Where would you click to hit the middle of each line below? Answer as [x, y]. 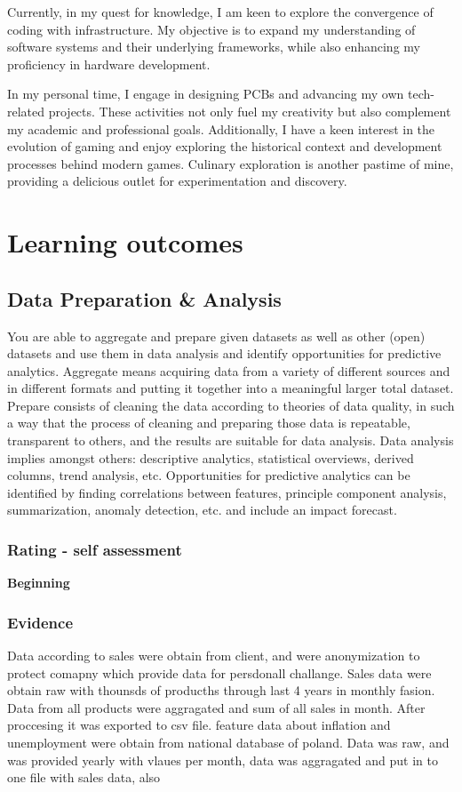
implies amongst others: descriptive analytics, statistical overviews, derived [211, 457]
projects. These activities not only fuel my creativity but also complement [250, 111]
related [26, 111]
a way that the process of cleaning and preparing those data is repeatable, [209, 423]
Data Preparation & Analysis [144, 298]
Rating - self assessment [95, 549]
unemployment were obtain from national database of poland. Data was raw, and [228, 743]
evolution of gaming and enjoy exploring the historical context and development [225, 146]
